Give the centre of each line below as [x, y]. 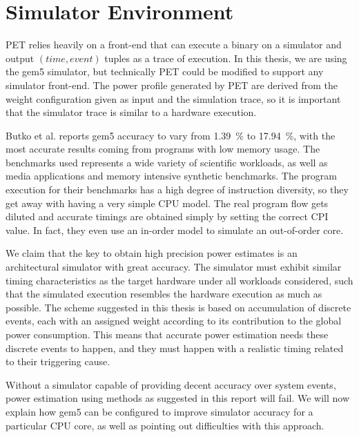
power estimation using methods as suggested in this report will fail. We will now [178, 398]
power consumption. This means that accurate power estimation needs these [167, 334]
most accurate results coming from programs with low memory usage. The [163, 149]
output [20, 58]
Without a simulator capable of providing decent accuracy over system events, [171, 384]
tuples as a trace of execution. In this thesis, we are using [226, 58]
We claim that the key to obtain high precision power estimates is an [152, 253]
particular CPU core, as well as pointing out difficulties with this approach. [165, 425]
